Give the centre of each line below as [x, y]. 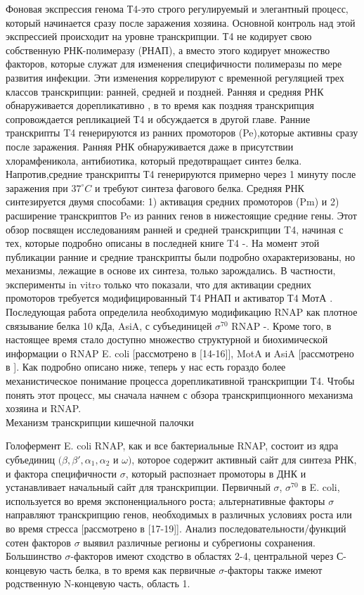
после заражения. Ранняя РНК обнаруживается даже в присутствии [150, 146]
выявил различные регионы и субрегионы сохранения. [199, 542]
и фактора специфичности [61, 473]
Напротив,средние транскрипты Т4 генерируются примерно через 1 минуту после [181, 174]
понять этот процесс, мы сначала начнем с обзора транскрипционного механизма [180, 394]
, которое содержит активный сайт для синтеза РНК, [244, 459]
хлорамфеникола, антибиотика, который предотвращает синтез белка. [154, 160]
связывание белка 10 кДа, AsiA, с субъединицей [109, 325]
